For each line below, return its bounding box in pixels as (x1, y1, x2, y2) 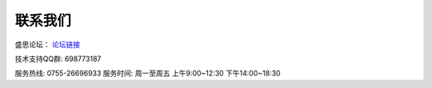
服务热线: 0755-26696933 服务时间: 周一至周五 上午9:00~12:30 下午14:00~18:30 (14, 68, 281, 78)
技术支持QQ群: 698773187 (14, 54, 102, 63)
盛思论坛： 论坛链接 (14, 40, 80, 49)
